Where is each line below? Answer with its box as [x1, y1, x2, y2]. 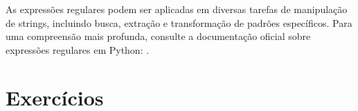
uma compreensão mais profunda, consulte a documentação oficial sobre [6, 29, 311, 43]
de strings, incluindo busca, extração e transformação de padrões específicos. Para [6, 15, 352, 30]
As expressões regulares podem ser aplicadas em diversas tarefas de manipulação [6, 2, 348, 16]
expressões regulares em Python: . [6, 42, 150, 57]
